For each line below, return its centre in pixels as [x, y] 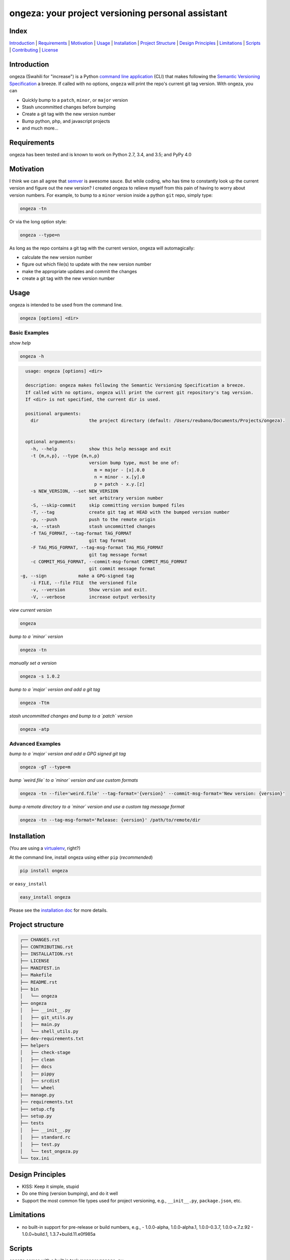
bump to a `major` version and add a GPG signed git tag [67, 754]
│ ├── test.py [40, 1144]
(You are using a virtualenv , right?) [45, 848]
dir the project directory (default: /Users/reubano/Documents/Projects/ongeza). [158, 421]
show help [20, 343]
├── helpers [35, 1046]
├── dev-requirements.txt [52, 1038]
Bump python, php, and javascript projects [66, 121]
